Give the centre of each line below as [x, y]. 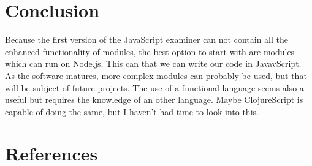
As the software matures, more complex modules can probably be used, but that [156, 75]
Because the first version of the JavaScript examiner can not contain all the [146, 40]
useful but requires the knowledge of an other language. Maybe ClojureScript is [154, 100]
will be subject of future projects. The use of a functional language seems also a [154, 87]
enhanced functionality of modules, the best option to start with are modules [150, 51]
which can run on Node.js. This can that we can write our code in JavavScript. [153, 63]
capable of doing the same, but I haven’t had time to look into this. [132, 111]
